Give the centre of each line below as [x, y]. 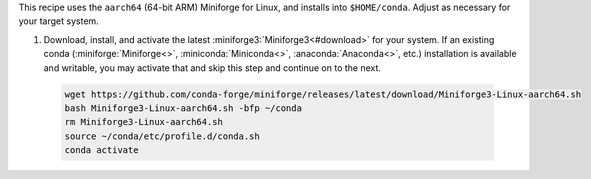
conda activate [101, 150]
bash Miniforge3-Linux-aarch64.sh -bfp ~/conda [183, 108]
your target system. [58, 21]
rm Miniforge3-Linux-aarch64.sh [144, 122]
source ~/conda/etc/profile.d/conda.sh [162, 136]
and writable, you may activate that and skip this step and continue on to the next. [212, 67]
